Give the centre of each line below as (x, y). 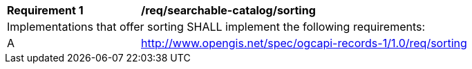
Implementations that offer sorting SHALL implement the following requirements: (216, 27)
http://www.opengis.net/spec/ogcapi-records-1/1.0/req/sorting (304, 43)
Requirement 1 (45, 10)
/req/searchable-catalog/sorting (228, 10)
